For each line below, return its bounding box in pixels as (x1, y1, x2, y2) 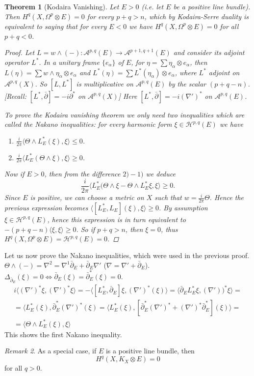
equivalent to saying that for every (4, 21, 107, 31)
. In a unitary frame (39, 57, 100, 67)
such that (154, 192, 182, 202)
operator (4, 57, 29, 67)
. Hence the (209, 192, 244, 202)
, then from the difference (44, 169, 121, 179)
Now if (4, 169, 25, 179)
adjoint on (208, 67, 240, 77)
